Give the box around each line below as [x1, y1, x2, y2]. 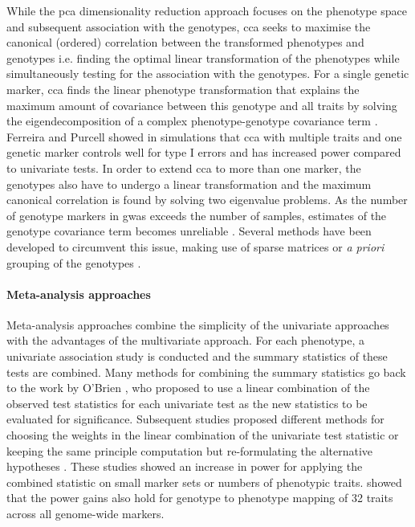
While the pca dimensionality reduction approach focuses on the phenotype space [6, 2, 407, 18]
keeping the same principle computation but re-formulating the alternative [6, 442, 373, 459]
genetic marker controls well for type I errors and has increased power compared [6, 144, 401, 161]
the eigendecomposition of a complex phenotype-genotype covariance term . [6, 112, 378, 129]
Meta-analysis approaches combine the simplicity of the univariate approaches [6, 316, 389, 333]
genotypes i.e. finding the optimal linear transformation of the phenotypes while [6, 49, 400, 66]
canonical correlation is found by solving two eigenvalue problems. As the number [6, 191, 408, 208]
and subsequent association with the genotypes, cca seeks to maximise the [6, 18, 371, 35]
